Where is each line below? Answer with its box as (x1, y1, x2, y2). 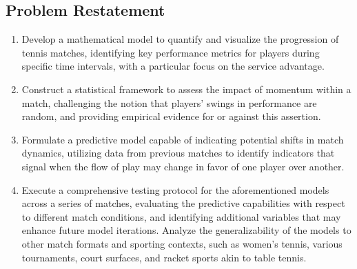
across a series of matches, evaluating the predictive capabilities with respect (21, 196, 345, 210)
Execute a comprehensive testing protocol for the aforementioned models (21, 182, 329, 197)
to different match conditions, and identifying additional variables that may (21, 209, 341, 223)
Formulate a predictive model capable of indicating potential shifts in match (21, 132, 344, 146)
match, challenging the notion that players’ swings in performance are (21, 95, 317, 110)
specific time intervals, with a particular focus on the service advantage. (21, 59, 325, 73)
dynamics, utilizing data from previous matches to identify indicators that (21, 146, 335, 160)
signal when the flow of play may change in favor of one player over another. (21, 159, 345, 173)
